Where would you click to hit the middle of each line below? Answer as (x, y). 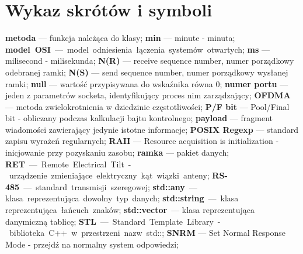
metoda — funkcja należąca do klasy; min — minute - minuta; (120, 38)
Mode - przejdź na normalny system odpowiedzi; (92, 244)
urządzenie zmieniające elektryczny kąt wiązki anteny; (109, 175)
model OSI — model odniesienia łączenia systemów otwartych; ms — (138, 49)
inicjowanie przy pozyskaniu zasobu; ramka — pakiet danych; (117, 152)
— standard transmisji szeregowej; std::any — (110, 186)
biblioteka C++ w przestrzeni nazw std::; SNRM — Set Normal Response (147, 233)
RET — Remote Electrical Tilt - (68, 164)
